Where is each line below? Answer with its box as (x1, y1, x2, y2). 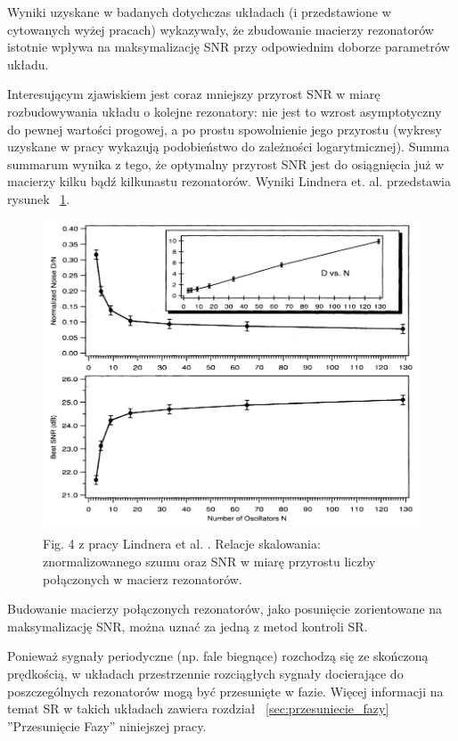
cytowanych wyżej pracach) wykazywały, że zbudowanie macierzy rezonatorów (7, 20, 434, 38)
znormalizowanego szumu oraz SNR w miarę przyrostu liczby (43, 552, 376, 571)
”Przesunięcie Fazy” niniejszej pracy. (7, 716, 207, 735)
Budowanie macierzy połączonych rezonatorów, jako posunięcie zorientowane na (7, 599, 443, 618)
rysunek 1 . (7, 189, 70, 208)
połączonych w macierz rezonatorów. (43, 569, 242, 588)
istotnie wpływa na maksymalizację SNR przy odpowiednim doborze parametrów (7, 37, 450, 56)
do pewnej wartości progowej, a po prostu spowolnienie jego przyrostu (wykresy (7, 119, 442, 138)
